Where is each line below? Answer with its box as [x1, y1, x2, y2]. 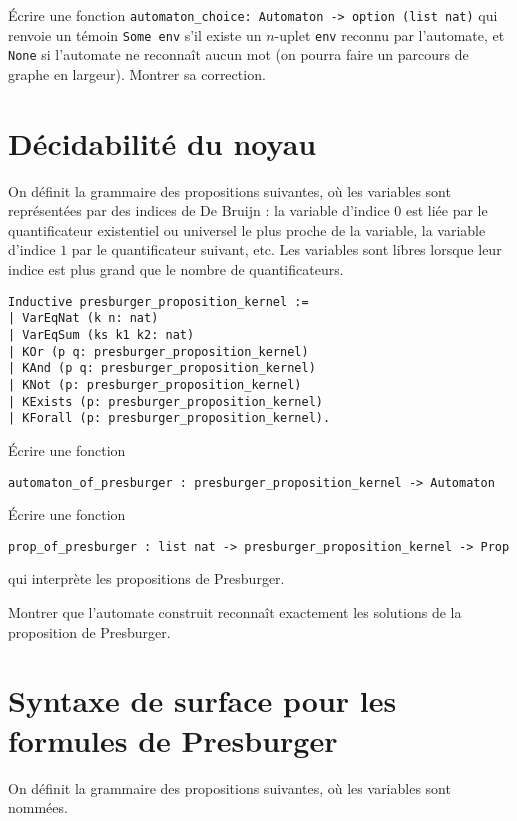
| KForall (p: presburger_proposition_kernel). [8, 411, 331, 426]
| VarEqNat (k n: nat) [8, 311, 159, 326]
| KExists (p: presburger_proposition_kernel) [8, 394, 323, 409]
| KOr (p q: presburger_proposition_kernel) [8, 344, 309, 359]
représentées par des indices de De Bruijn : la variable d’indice [8, 200, 390, 221]
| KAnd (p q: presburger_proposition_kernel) [8, 361, 316, 376]
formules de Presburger [8, 719, 338, 760]
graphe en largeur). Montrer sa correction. [8, 63, 266, 84]
